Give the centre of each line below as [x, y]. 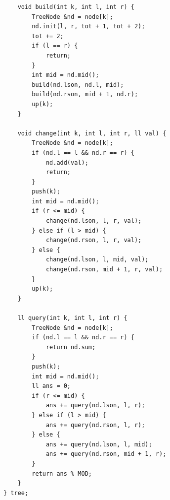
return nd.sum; [71, 347]
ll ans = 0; [51, 386]
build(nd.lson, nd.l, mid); [78, 85]
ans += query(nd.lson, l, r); [95, 406]
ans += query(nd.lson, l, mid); [99, 444]
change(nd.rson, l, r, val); [94, 240]
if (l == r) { [55, 46]
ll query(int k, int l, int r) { [72, 318]
